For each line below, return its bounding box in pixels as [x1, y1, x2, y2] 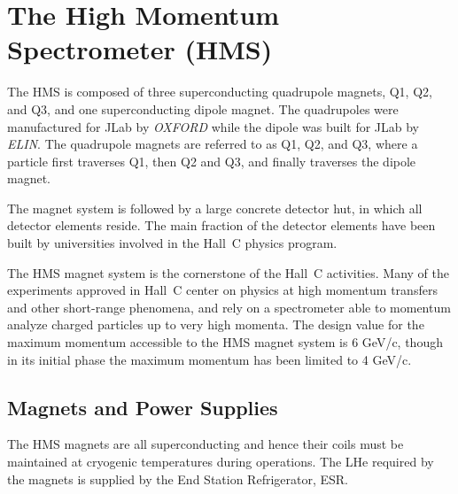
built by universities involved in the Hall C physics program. [7, 234, 338, 252]
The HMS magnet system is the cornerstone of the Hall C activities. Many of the [7, 263, 449, 282]
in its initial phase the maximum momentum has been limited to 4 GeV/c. [7, 350, 412, 368]
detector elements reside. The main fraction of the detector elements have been [7, 216, 436, 235]
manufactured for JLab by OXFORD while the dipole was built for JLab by [7, 117, 419, 135]
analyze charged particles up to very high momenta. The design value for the [7, 315, 424, 334]
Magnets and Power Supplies [7, 393, 278, 421]
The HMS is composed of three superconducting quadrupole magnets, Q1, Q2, [7, 82, 432, 101]
